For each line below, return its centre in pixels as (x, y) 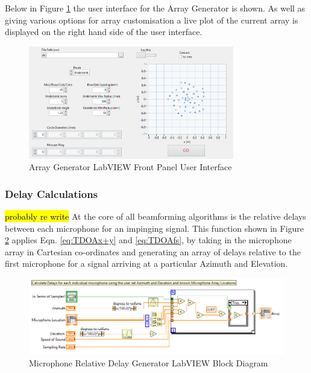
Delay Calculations (52, 193)
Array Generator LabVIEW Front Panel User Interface (130, 167)
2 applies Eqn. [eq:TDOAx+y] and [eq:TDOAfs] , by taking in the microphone (148, 240)
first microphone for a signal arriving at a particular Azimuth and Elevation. (146, 263)
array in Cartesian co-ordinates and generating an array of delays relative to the (153, 251)
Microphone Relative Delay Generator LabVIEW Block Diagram (149, 362)
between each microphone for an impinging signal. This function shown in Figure (155, 228)
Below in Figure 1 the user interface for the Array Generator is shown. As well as (155, 8)
